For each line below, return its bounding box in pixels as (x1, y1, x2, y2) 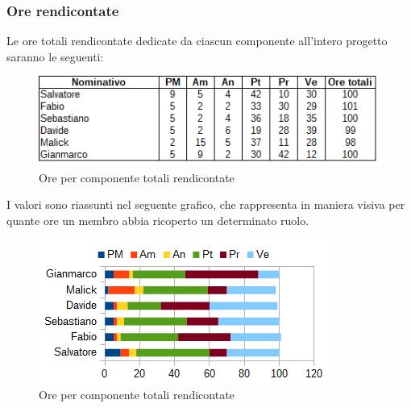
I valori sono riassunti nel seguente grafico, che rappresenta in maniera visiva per (6, 196, 405, 213)
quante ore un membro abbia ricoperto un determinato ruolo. (6, 211, 309, 228)
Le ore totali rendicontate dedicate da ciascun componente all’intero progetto (6, 32, 388, 49)
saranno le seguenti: (6, 48, 104, 65)
